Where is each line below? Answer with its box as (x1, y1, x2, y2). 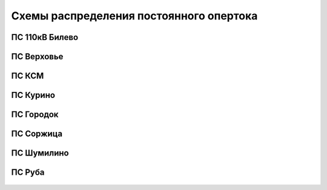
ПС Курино (11, 90, 56, 100)
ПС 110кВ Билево (11, 32, 79, 42)
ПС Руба (11, 167, 45, 178)
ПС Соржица (11, 129, 63, 139)
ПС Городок (11, 110, 59, 120)
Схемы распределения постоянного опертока (11, 9, 258, 22)
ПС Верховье (11, 51, 64, 62)
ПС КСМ (11, 71, 44, 81)
